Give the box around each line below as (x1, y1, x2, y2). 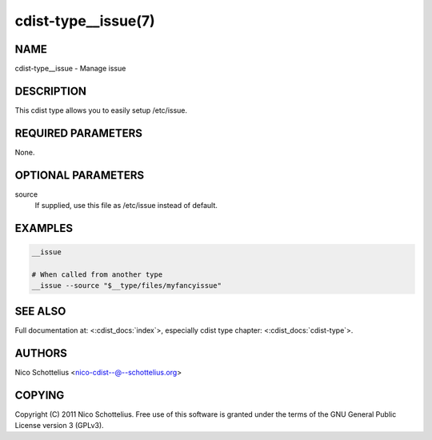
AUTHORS (14, 346, 68, 360)
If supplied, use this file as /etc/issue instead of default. (34, 201, 218, 210)
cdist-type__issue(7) (14, 12, 155, 30)
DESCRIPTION (14, 84, 87, 98)
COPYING (14, 388, 65, 402)
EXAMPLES (14, 221, 74, 235)
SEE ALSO (14, 304, 66, 318)
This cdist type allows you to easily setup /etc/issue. (14, 105, 188, 115)
